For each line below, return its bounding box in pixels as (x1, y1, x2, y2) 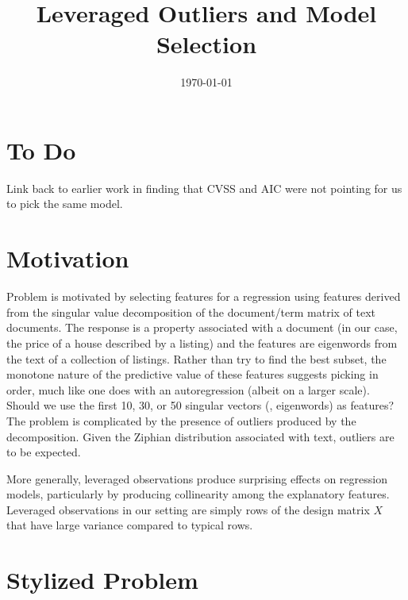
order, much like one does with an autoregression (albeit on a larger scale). (6, 381, 370, 398)
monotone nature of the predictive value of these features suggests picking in (6, 366, 379, 383)
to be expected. (6, 444, 81, 460)
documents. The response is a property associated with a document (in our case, (6, 319, 398, 336)
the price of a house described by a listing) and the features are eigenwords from (6, 334, 398, 351)
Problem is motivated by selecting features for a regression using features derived (6, 288, 401, 305)
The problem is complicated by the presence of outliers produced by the (6, 412, 356, 429)
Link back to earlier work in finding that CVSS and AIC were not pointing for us (6, 179, 402, 196)
